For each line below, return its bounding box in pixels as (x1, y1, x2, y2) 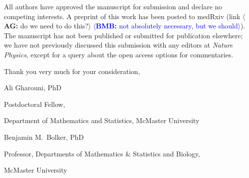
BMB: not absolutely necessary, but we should (96, 21, 238, 31)
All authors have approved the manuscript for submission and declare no (4, 1, 223, 11)
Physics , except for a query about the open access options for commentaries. (4, 49, 233, 59)
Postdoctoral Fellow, (4, 99, 65, 109)
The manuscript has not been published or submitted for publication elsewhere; (4, 30, 243, 40)
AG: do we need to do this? (4, 21, 89, 31)
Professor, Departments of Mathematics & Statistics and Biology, (4, 148, 200, 158)
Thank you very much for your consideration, (4, 66, 140, 76)
